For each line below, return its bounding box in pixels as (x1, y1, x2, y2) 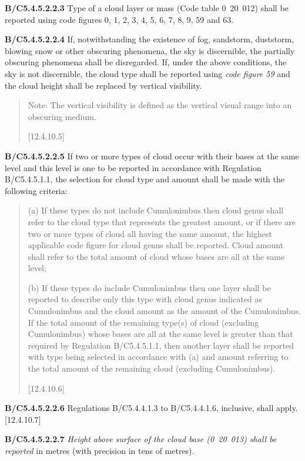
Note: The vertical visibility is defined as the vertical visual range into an (28, 99, 292, 111)
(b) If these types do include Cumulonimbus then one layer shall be (28, 281, 271, 293)
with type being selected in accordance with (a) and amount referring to (28, 350, 289, 363)
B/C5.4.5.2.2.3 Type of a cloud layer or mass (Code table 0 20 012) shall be (5, 2, 289, 14)
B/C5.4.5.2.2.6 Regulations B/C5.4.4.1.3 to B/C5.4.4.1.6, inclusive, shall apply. (5, 402, 298, 414)
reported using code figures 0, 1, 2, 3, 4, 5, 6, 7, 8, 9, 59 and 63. (5, 13, 234, 25)
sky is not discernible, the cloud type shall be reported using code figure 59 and (5, 67, 290, 79)
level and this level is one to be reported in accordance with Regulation (5, 161, 262, 173)
